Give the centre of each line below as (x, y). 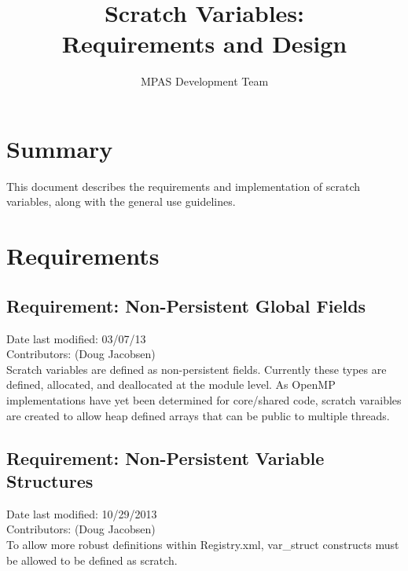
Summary (60, 148)
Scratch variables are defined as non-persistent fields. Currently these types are (197, 369)
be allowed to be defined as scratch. (92, 560)
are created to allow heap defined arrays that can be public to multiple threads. (198, 415)
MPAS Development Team (204, 81)
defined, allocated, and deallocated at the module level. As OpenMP (171, 384)
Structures (50, 480)
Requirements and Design (204, 44)
